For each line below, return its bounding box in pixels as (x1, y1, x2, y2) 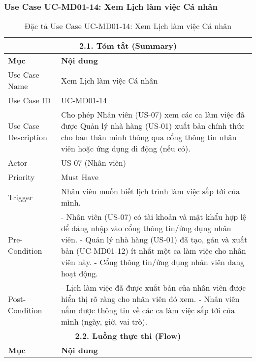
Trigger (8, 191, 33, 203)
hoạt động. (61, 268, 98, 279)
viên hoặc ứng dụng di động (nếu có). (61, 143, 191, 154)
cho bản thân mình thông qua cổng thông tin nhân (61, 131, 237, 143)
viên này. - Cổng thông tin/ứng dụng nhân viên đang (61, 256, 245, 268)
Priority (8, 171, 35, 183)
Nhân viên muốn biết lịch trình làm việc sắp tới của (61, 185, 240, 197)
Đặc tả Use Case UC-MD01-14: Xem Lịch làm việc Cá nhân (24, 20, 232, 32)
